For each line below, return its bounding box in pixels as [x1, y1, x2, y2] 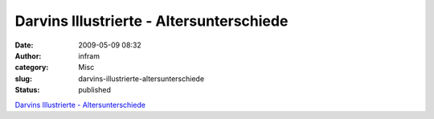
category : [14, 63, 49, 72]
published [78, 85, 112, 95]
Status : [14, 85, 40, 95]
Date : [14, 40, 34, 50]
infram [78, 51, 100, 60]
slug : [14, 73, 32, 84]
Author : [14, 51, 42, 60]
